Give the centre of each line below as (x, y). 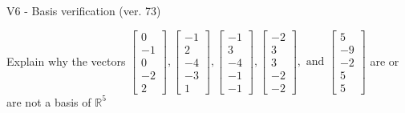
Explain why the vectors (66, 61)
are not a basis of (49, 101)
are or (385, 61)
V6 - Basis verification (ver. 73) (84, 10)
